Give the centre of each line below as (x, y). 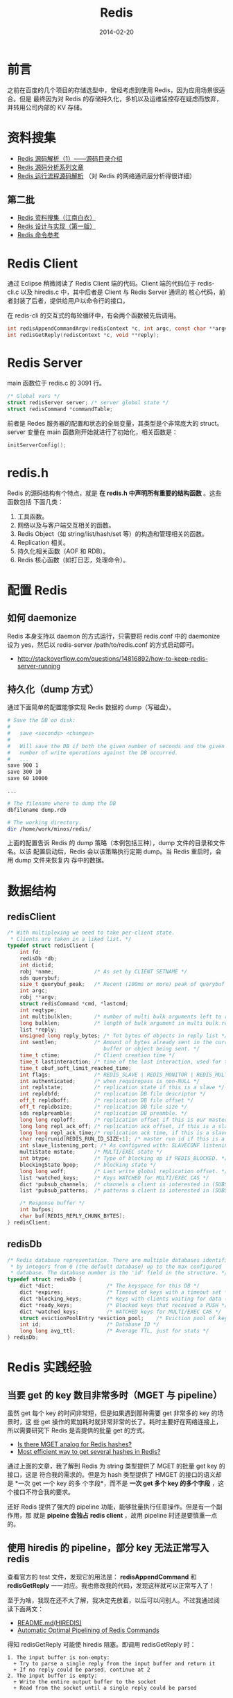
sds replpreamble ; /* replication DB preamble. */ (104, 1113)
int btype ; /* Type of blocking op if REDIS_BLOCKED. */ (124, 1159)
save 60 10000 (28, 779)
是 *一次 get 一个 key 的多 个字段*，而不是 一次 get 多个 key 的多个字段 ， (113, 1483)
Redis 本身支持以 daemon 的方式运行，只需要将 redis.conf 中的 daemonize (114, 636)
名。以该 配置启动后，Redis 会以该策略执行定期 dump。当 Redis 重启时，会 (114, 851)
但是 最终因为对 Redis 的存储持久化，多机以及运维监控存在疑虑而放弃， (121, 98)
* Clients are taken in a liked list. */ (71, 939)
